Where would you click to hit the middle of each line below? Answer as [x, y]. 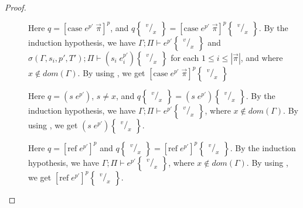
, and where [262, 57]
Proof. [16, 7]
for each [185, 57]
